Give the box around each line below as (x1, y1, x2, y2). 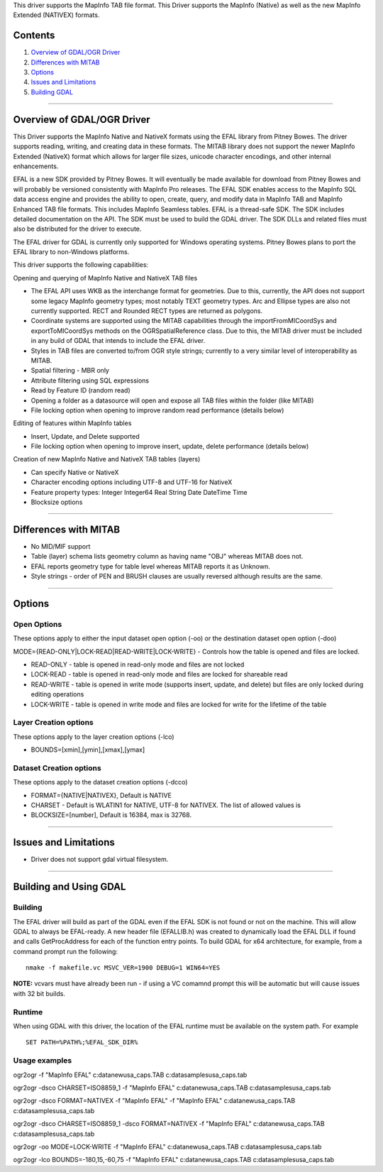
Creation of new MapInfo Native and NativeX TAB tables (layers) (13, 455, 201, 464)
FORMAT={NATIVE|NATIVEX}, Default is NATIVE (30, 791, 172, 799)
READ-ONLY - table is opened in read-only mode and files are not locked (30, 660, 245, 669)
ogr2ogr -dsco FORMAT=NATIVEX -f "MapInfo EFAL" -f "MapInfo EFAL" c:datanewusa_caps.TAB (13, 1097, 296, 1105)
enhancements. (13, 162, 59, 170)
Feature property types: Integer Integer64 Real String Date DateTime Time (30, 488, 248, 496)
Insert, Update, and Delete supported (30, 432, 140, 440)
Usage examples (13, 1056, 72, 1066)
